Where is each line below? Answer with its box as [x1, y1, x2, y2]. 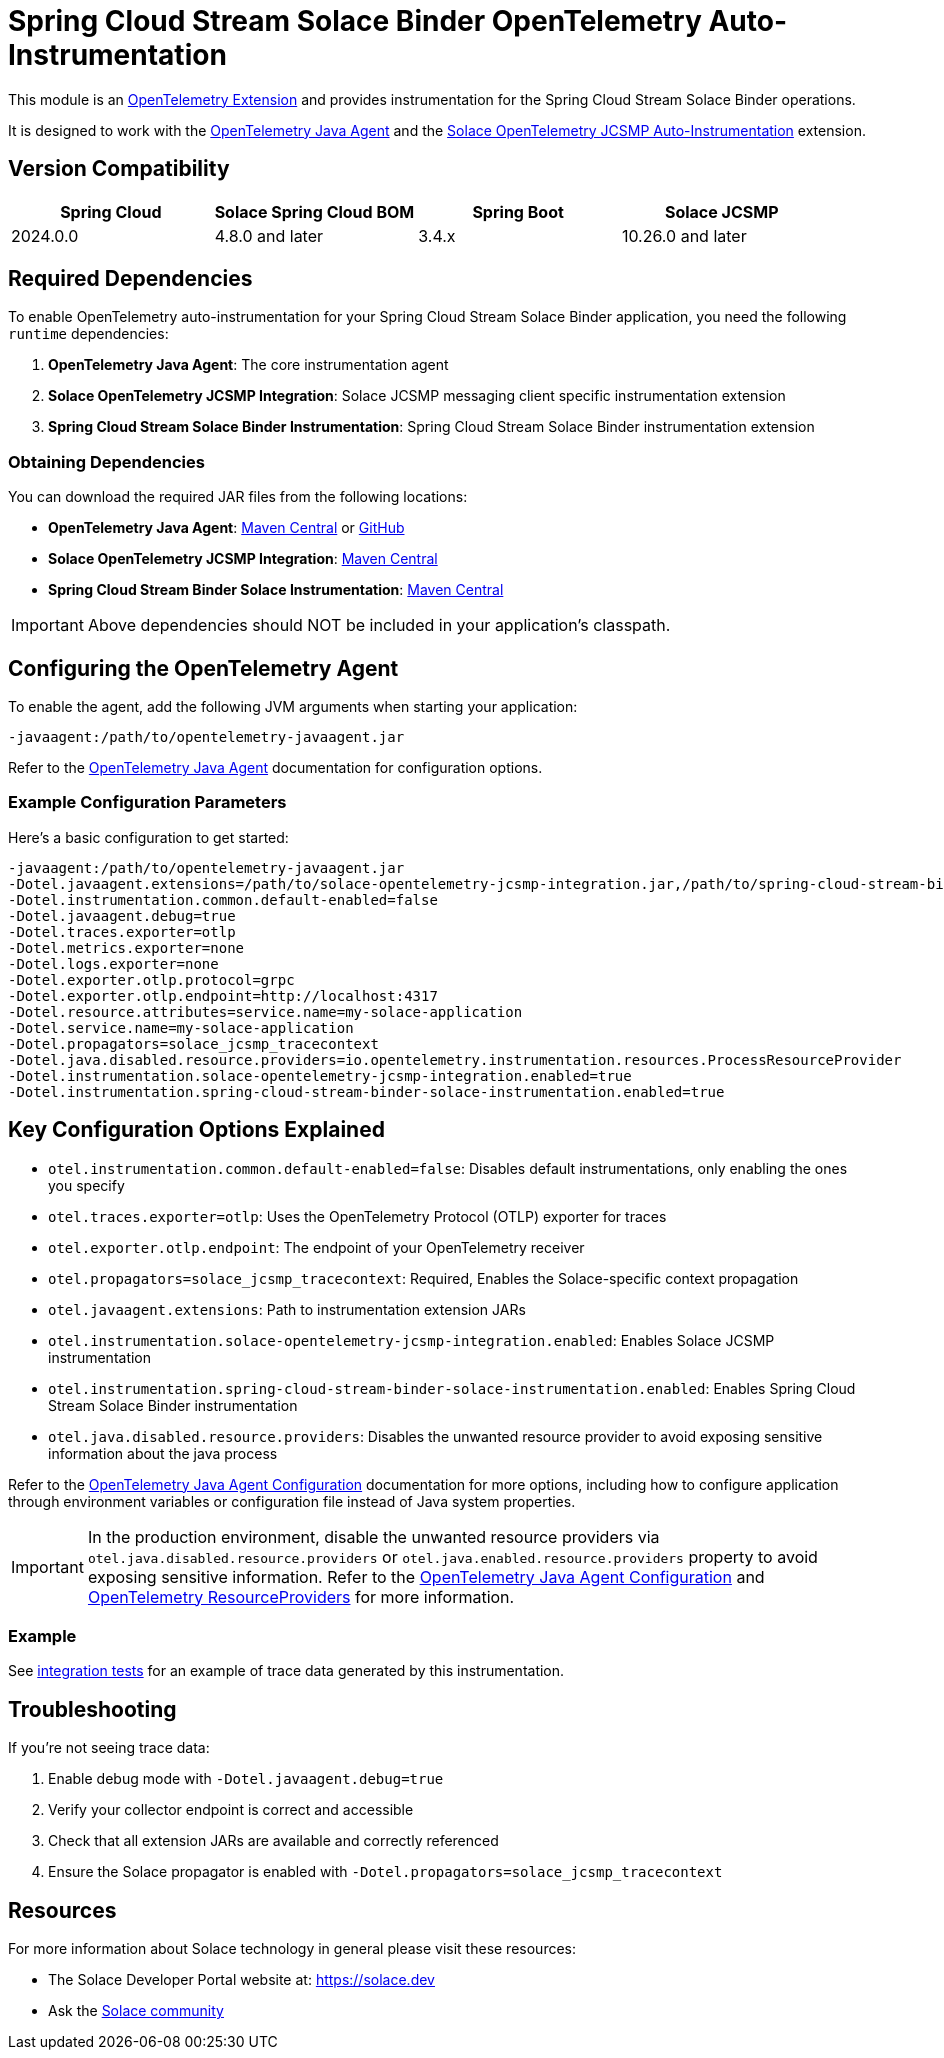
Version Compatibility [8, 156, 230, 182]
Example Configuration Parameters [8, 792, 287, 813]
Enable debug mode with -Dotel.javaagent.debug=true [48, 1770, 444, 1788]
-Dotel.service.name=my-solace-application [8, 1019, 354, 1036]
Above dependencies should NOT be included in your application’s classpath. [87, 615, 671, 636]
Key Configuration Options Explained [8, 1117, 385, 1143]
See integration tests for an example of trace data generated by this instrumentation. [8, 1662, 565, 1680]
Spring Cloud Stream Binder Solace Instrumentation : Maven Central [48, 581, 504, 599]
